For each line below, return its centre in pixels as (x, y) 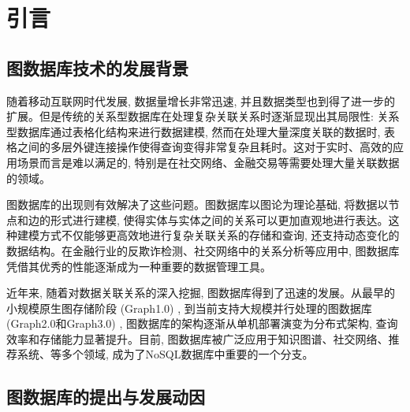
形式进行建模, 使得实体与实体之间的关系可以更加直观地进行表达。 (219, 219)
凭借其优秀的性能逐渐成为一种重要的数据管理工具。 (139, 266)
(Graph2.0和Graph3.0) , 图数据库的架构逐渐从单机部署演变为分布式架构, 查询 (202, 323)
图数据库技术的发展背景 (97, 67)
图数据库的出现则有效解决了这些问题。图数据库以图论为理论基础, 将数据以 (198, 204)
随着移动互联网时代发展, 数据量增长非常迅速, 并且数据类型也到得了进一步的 (201, 100)
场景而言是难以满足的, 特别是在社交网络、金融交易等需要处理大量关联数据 (208, 162)
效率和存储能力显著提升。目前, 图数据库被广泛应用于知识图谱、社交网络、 (198, 338)
